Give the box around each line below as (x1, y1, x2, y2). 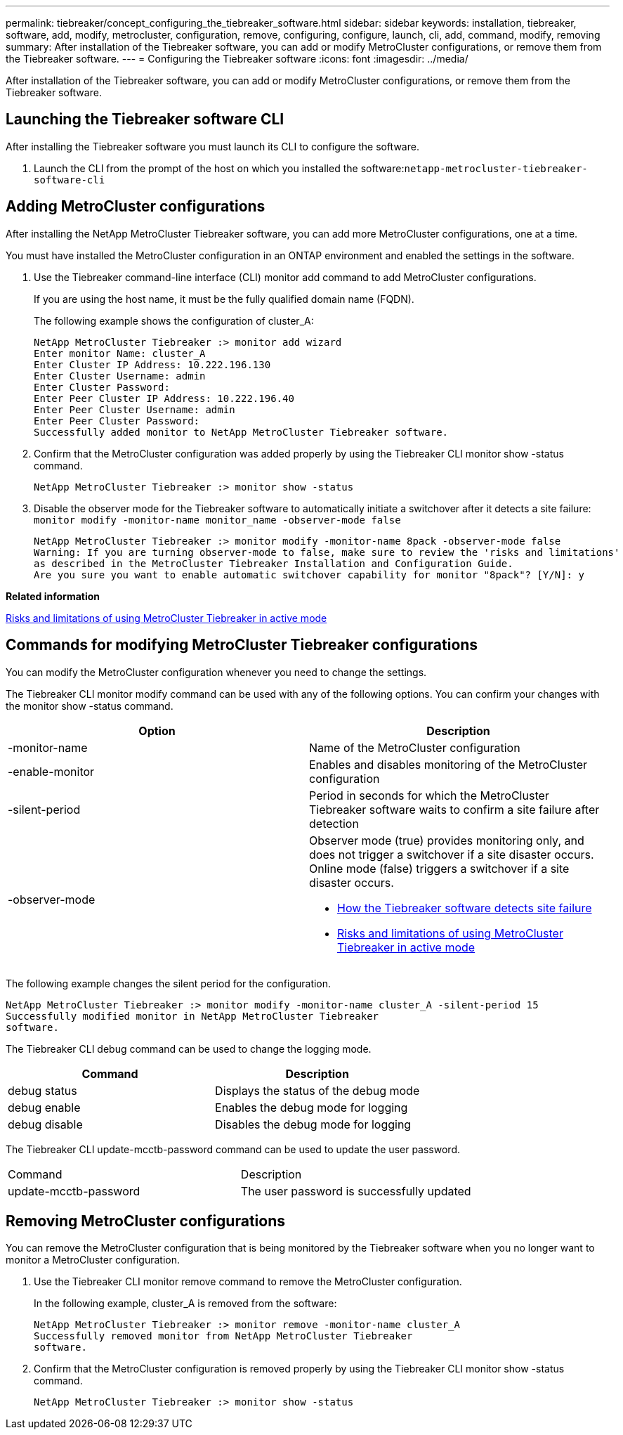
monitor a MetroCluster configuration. (6, 1254, 180, 1266)
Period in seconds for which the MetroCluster (309, 788, 549, 803)
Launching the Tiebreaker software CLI (6, 110, 284, 129)
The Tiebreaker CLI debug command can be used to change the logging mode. (6, 1042, 372, 1055)
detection (309, 816, 359, 831)
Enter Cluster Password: (34, 381, 170, 393)
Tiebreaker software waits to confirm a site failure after (309, 802, 600, 817)
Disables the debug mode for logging (215, 1117, 412, 1131)
